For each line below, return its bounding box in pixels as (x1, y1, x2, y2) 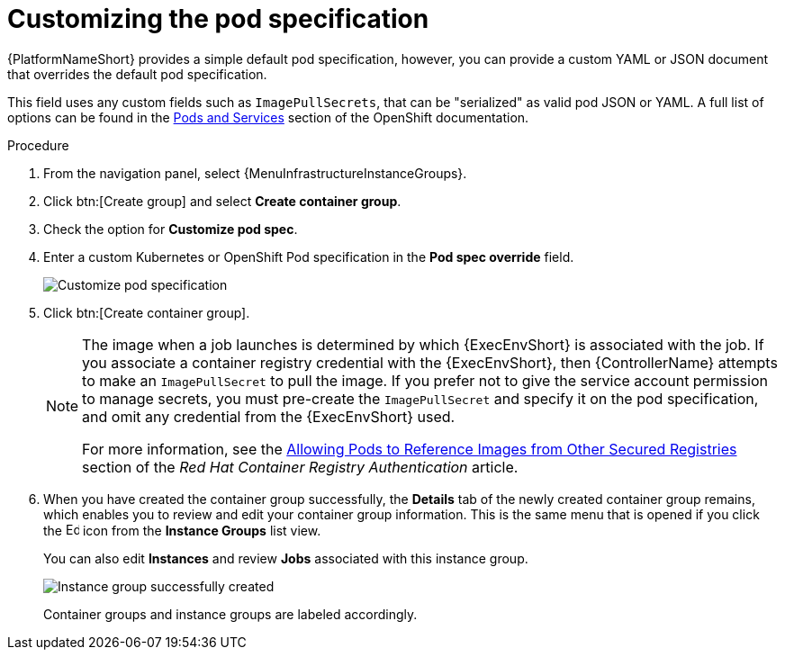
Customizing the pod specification (7, 4, 429, 34)
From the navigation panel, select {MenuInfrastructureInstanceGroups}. (43, 165, 467, 181)
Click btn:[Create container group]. (43, 304, 250, 320)
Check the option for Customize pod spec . (43, 220, 298, 237)
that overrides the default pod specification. (7, 66, 267, 82)
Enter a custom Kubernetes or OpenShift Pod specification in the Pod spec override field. (43, 248, 574, 265)
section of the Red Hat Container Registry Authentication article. (82, 457, 519, 476)
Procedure (7, 137, 69, 153)
